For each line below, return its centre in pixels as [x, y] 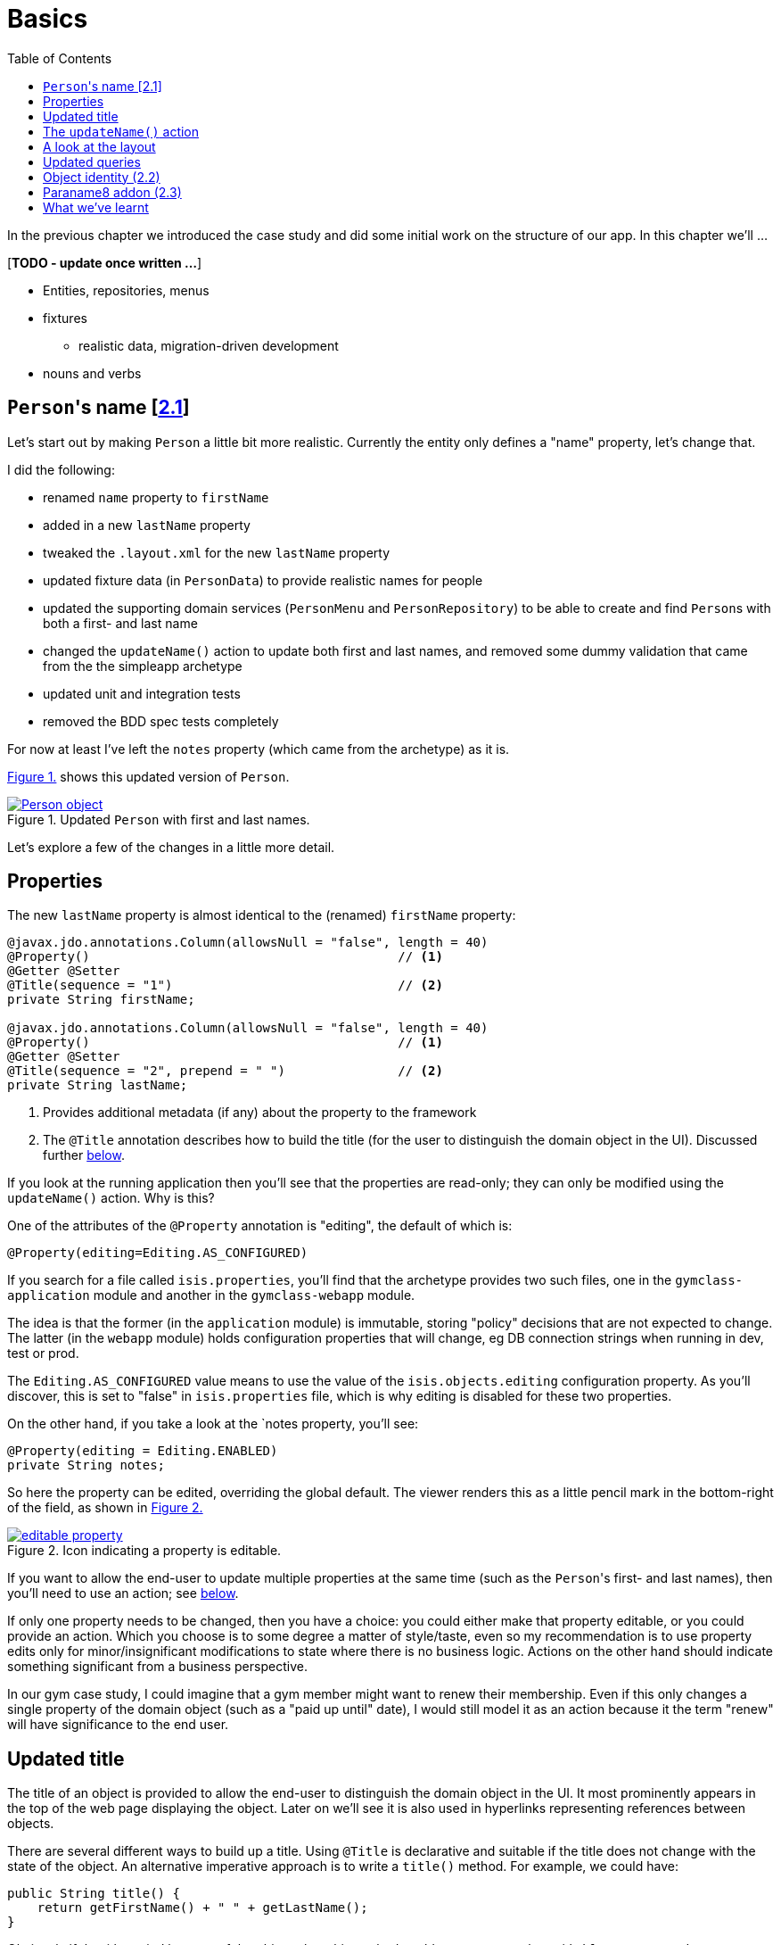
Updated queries [92, 161]
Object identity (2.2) [102, 177]
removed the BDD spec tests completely [161, 721]
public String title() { [94, 1894]
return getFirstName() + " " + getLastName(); [202, 1908]
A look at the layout [99, 146]
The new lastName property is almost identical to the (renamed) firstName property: [262, 915]
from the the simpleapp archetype [143, 666]
